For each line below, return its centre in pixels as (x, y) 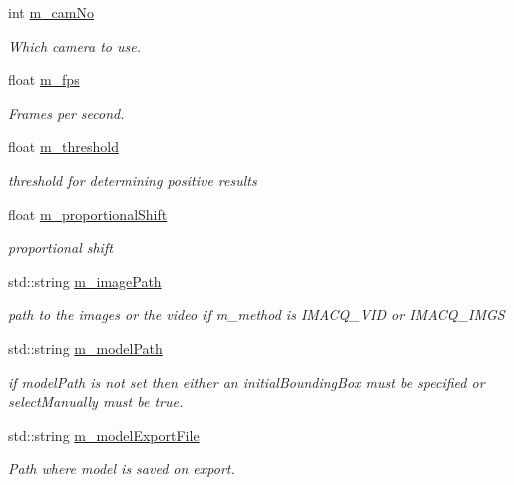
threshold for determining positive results (132, 179)
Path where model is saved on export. (121, 468)
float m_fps (44, 79)
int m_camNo (51, 12)
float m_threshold (63, 146)
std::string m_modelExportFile (104, 434)
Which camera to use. (74, 45)
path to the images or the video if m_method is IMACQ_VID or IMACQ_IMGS (256, 314)
